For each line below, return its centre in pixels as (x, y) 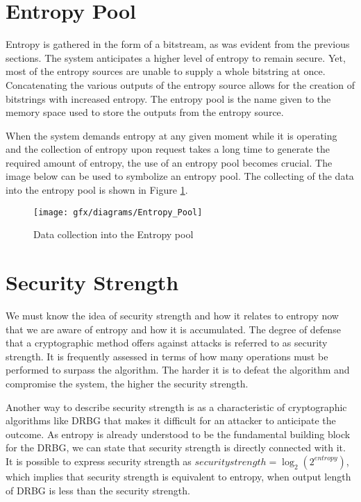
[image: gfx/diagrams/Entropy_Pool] (118, 212)
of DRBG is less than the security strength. (98, 490)
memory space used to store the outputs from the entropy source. (145, 112)
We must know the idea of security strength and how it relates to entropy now (172, 316)
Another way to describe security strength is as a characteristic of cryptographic (176, 407)
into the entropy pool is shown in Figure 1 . (97, 190)
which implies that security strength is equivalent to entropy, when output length (178, 476)
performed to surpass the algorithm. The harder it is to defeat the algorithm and (178, 370)
